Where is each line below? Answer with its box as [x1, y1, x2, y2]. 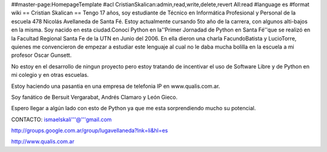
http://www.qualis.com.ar [11, 138, 75, 145]
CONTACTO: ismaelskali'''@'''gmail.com [11, 116, 112, 123]
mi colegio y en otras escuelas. [11, 71, 89, 79]
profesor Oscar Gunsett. [11, 51, 72, 59]
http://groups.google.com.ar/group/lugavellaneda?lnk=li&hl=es [11, 127, 168, 134]
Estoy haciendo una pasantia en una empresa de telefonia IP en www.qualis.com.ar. [11, 82, 220, 90]
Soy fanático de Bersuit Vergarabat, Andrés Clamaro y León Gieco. [11, 93, 178, 101]
